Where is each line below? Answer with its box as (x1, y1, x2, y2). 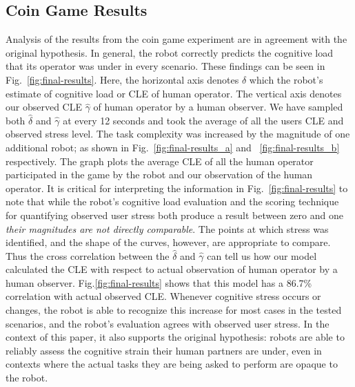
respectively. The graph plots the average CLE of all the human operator (6, 153, 314, 168)
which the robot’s (249, 72, 323, 86)
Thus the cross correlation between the (6, 248, 170, 263)
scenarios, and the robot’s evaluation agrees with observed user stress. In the (6, 316, 329, 330)
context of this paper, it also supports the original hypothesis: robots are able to (6, 330, 345, 344)
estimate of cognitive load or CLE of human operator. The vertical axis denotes (6, 86, 342, 100)
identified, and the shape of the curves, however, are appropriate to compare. (6, 235, 331, 249)
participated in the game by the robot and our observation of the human (6, 167, 313, 182)
